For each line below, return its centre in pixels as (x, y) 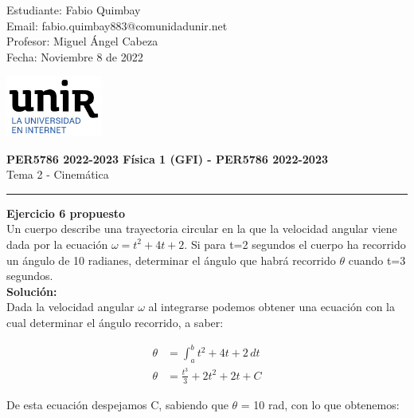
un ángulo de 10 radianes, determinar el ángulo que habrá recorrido (171, 260)
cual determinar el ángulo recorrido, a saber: (115, 322)
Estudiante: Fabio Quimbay (74, 10)
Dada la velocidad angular (70, 307)
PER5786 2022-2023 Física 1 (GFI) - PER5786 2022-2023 (168, 158)
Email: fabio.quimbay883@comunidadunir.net (117, 25)
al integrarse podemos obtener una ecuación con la (271, 307)
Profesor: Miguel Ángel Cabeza (82, 41)
